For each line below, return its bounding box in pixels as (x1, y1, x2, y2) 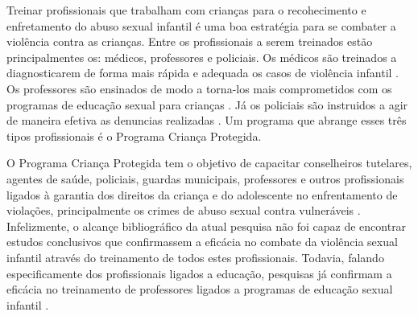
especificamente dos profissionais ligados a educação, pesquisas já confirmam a (6, 265, 392, 281)
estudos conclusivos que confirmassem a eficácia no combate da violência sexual (6, 233, 398, 250)
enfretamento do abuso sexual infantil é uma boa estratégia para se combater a (6, 17, 396, 34)
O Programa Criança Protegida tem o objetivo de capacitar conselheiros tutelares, (6, 154, 412, 171)
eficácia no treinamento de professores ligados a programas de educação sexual (6, 281, 393, 298)
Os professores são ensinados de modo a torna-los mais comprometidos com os (6, 80, 392, 96)
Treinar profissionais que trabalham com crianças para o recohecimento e (6, 2, 366, 18)
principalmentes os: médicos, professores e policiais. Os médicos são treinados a (6, 48, 397, 65)
